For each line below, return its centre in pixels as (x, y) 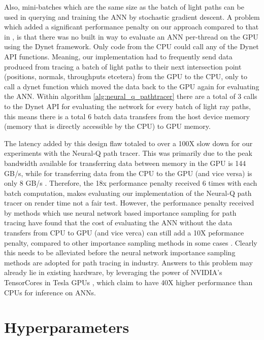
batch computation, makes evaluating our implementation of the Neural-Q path (128, 193)
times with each (233, 183)
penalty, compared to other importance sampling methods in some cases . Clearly (131, 242)
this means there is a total (45, 116)
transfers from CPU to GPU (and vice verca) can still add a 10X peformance (124, 233)
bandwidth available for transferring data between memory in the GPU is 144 (125, 163)
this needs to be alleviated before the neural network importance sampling (120, 252)
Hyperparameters (67, 327)
